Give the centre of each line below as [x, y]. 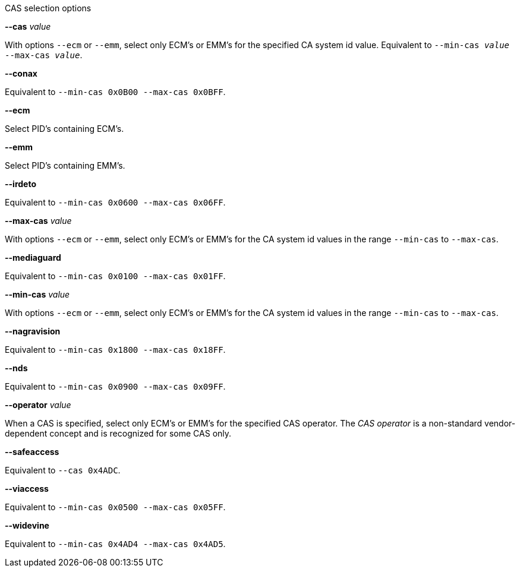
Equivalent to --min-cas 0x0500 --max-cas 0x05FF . [115, 507]
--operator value [38, 405]
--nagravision [33, 331]
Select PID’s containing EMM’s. [65, 165]
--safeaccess [32, 452]
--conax [21, 73]
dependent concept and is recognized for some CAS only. [118, 433]
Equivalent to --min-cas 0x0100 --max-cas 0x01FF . [115, 276]
